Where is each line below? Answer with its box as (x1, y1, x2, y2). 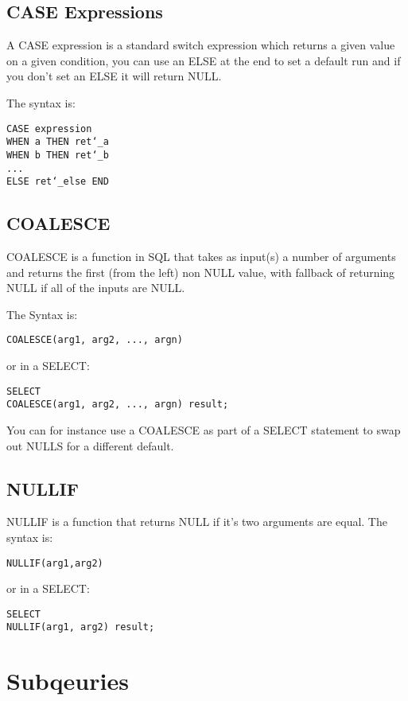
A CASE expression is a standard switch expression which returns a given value (6, 37, 395, 53)
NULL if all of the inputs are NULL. (6, 279, 185, 296)
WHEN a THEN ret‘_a (6, 136, 109, 148)
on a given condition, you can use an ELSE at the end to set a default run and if (6, 52, 401, 68)
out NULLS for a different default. (6, 437, 174, 454)
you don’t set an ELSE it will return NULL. (6, 68, 222, 84)
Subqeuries (6, 664, 129, 697)
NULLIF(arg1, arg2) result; (6, 621, 155, 633)
